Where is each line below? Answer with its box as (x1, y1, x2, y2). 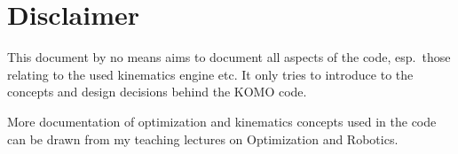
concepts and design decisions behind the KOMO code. (7, 82, 307, 101)
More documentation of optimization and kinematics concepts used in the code (7, 112, 437, 130)
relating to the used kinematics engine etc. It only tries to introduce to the (7, 65, 414, 83)
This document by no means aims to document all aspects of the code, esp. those (7, 48, 451, 66)
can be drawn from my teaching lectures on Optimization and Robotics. (7, 129, 399, 148)
